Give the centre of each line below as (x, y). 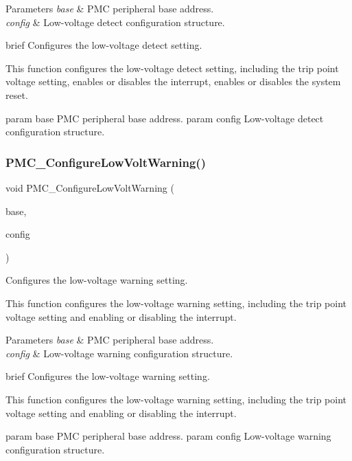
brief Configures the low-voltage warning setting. (108, 376)
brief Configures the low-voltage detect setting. (104, 45)
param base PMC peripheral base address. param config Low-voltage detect (165, 118)
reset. (17, 94)
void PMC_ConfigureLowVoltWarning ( (90, 187)
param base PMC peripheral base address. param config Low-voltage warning (168, 436)
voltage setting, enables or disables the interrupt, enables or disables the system (173, 81)
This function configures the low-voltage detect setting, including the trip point (172, 68)
